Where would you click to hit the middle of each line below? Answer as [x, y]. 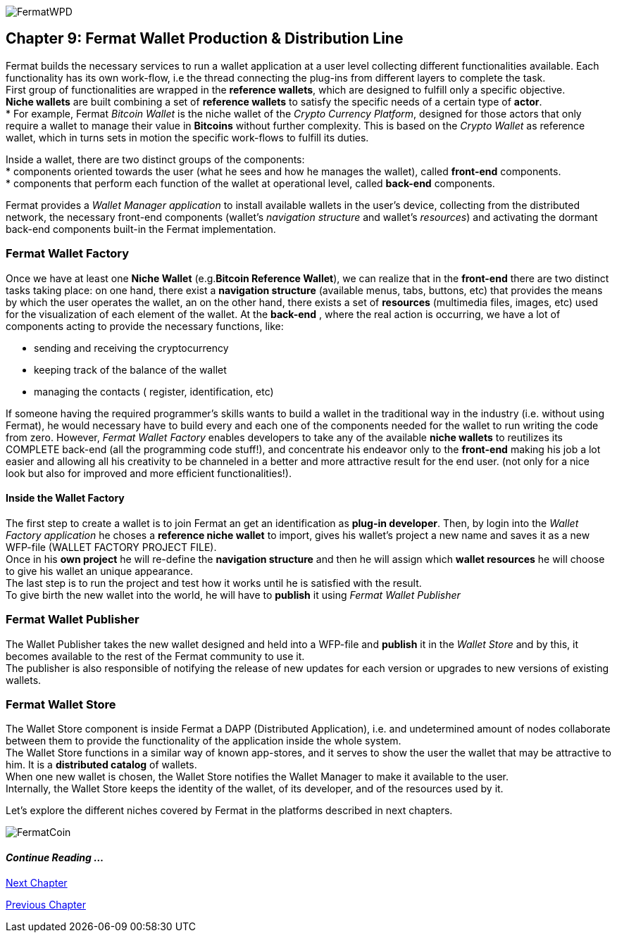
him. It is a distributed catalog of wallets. [101, 765]
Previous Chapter [46, 904]
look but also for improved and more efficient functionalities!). [149, 473]
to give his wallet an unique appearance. [99, 571]
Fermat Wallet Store [61, 704]
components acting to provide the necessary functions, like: [145, 326]
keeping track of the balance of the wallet [130, 369]
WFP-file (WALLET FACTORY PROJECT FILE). [111, 547]
